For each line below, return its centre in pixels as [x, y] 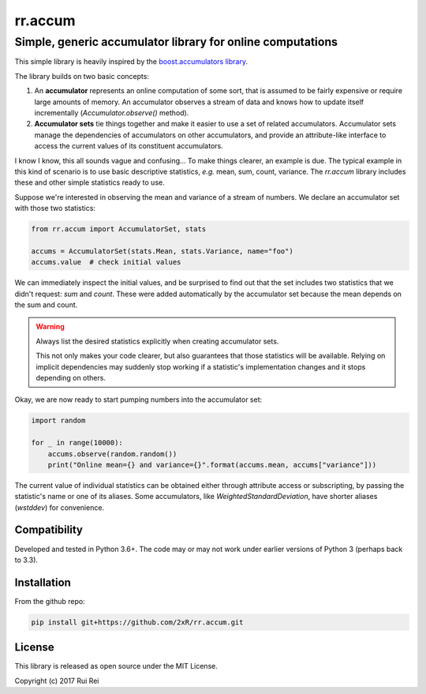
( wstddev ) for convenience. [60, 507]
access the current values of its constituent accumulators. [129, 146]
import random [58, 421]
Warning [50, 327]
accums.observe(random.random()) [112, 454]
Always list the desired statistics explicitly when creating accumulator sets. [157, 341]
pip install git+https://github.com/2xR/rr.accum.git [137, 622]
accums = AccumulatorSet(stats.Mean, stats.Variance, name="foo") [162, 251]
